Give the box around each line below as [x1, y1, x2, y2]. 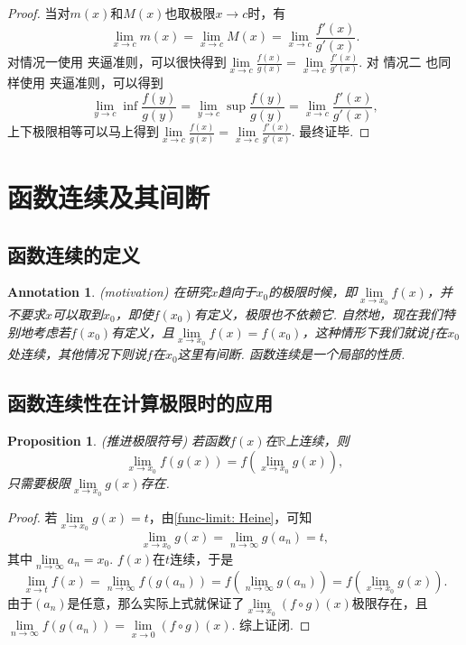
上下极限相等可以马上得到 [7, 122, 159, 141]
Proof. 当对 [7, 4, 70, 22]
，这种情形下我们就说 [302, 322, 429, 341]
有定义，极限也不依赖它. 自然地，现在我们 [193, 305, 443, 324]
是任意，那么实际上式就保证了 [67, 593, 245, 612]
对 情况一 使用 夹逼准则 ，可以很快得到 [7, 52, 227, 71]
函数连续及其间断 [7, 179, 210, 215]
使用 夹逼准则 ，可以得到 [19, 73, 163, 92]
